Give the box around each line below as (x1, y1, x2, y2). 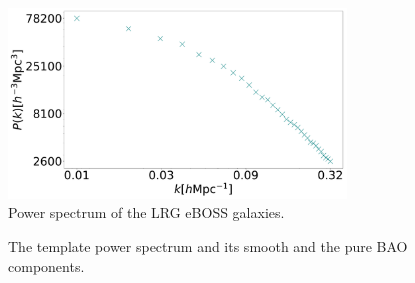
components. (8, 255, 85, 276)
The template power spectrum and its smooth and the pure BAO (8, 235, 408, 256)
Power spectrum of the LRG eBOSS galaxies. (8, 202, 285, 223)
